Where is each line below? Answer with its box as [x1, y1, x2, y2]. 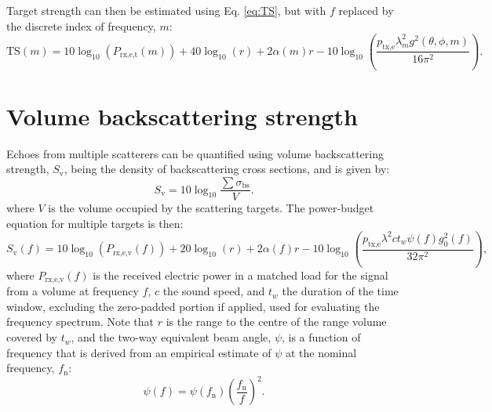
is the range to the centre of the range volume [166, 313, 387, 330]
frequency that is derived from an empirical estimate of [6, 344, 272, 360]
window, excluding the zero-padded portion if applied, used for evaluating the [6, 298, 380, 314]
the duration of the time [282, 283, 399, 299]
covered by [6, 329, 57, 345]
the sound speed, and [162, 283, 265, 299]
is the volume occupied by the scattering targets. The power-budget [48, 200, 374, 216]
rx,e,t [119, 51, 138, 60]
